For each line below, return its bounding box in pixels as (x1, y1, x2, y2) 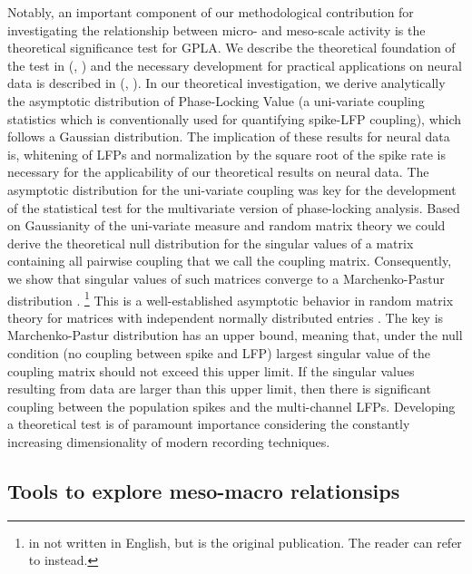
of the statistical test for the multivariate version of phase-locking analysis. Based (7, 198, 460, 217)
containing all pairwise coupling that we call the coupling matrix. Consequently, (7, 251, 452, 270)
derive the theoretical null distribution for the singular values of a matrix (7, 233, 414, 252)
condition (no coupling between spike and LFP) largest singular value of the (7, 343, 431, 362)
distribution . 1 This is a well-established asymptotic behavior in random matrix (7, 287, 454, 309)
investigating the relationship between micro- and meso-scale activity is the (7, 20, 426, 39)
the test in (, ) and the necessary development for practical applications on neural (7, 55, 462, 74)
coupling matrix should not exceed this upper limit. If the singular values (7, 361, 415, 380)
